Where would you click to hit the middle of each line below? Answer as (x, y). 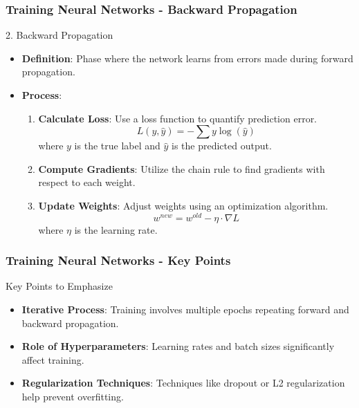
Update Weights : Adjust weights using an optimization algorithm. (183, 205)
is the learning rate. (116, 229)
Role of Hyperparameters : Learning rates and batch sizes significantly (178, 346)
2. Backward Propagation (59, 35)
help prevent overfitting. (73, 397)
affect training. (53, 359)
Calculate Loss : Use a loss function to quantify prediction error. (178, 118)
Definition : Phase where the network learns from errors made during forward (187, 58)
